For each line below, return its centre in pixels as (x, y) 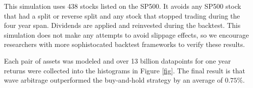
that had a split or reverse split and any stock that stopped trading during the (122, 15)
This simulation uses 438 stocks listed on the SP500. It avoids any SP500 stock (123, 6)
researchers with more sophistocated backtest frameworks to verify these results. (125, 44)
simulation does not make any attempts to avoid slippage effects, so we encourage (126, 34)
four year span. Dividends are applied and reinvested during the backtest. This (122, 25)
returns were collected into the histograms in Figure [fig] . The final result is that (125, 70)
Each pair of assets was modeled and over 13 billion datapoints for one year (117, 60)
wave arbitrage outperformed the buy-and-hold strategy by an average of (113, 80)
